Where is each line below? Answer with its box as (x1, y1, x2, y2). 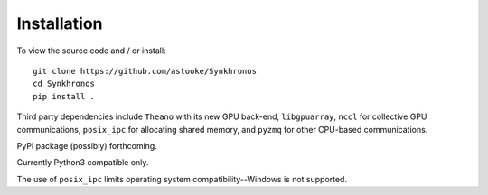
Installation (16, 14, 103, 33)
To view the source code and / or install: (16, 45, 166, 56)
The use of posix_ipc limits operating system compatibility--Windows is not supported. (16, 173, 348, 184)
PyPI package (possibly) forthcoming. (16, 140, 157, 151)
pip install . (33, 91, 95, 101)
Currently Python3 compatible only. (16, 157, 149, 168)
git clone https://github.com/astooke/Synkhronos (33, 66, 258, 76)
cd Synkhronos (33, 79, 95, 89)
